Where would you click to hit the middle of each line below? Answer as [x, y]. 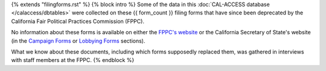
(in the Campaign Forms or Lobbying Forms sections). [78, 41]
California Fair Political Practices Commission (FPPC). [78, 21]
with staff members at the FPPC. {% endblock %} [73, 60]
